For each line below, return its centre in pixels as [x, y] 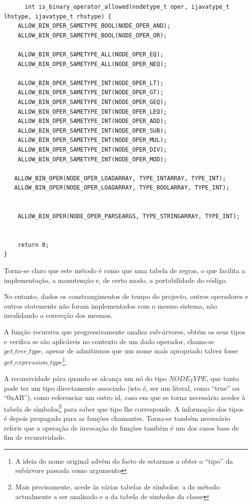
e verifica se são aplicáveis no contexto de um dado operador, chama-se [109, 341]
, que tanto [223, 378]
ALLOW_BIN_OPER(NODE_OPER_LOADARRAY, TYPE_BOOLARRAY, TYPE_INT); [122, 188]
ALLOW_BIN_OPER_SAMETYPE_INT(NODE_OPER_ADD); [92, 121]
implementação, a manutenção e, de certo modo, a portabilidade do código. [116, 280]
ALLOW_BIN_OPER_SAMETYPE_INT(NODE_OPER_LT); [91, 83]
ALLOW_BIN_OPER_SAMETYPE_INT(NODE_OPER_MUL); [92, 140]
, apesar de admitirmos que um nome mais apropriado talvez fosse [140, 351]
